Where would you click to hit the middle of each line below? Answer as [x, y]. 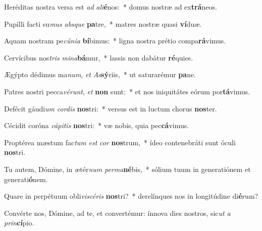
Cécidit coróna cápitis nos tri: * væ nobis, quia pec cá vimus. [97, 125]
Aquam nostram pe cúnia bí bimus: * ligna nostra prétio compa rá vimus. [115, 41]
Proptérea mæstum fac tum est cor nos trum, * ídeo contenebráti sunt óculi [120, 142]
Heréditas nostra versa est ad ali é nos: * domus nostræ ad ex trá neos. [111, 7]
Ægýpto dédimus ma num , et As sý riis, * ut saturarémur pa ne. [100, 74]
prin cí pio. [19, 223]
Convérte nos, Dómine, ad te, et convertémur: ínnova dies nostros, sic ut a [117, 213]
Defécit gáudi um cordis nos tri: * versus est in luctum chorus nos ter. [111, 108]
